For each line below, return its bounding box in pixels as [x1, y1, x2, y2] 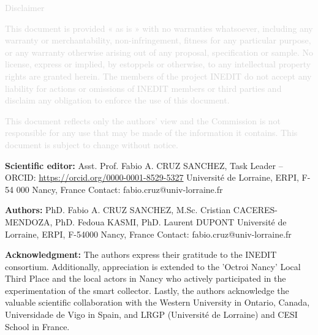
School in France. [5, 320, 70, 333]
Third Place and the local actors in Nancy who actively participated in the [5, 272, 286, 285]
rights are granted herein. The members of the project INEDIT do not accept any [5, 69, 312, 82]
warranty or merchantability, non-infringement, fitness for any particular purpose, [5, 34, 311, 47]
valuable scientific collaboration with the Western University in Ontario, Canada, [5, 296, 310, 309]
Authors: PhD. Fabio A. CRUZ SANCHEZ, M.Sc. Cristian [5, 203, 231, 216]
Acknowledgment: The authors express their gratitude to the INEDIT [5, 248, 277, 261]
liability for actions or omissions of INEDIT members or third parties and [5, 81, 282, 94]
